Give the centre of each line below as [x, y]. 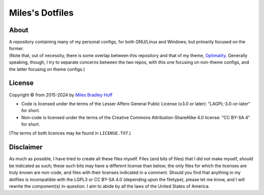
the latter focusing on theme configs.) [47, 69]
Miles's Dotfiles [41, 13]
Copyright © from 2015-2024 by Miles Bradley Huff [61, 95]
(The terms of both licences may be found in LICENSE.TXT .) [70, 133]
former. [16, 48]
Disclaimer [26, 147]
